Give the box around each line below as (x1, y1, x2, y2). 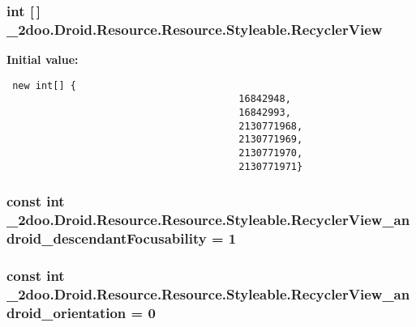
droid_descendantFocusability (6, 228, 207, 248)
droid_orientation (6, 302, 127, 322)
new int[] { (12, 79, 76, 91)
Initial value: (6, 51, 79, 68)
